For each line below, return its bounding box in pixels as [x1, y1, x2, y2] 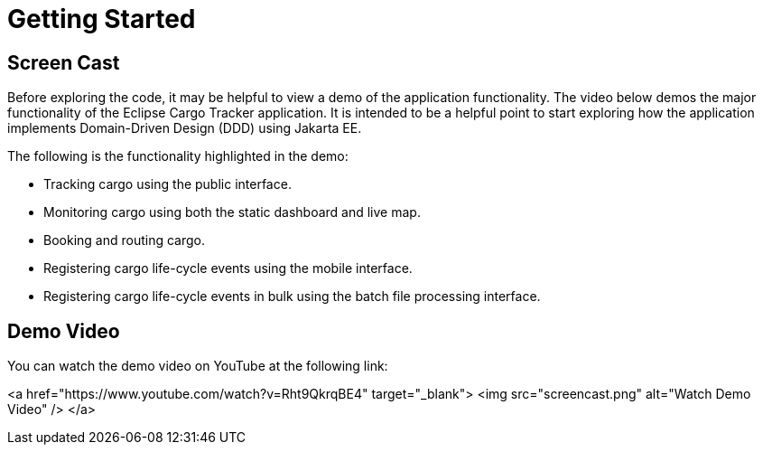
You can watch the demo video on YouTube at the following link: [7, 358, 388, 374]
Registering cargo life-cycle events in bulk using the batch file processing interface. [43, 288, 541, 305]
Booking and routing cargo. [43, 232, 205, 249]
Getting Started [7, 4, 196, 34]
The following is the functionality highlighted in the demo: [7, 148, 349, 165]
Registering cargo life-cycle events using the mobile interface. [43, 260, 413, 277]
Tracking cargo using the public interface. [43, 176, 292, 193]
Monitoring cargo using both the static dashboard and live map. [43, 204, 421, 221]
